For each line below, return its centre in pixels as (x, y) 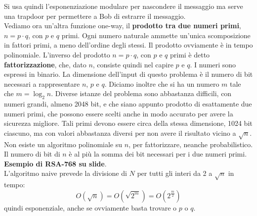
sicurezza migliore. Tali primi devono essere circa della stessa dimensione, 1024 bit (128, 123)
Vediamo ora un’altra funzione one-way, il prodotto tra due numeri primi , (123, 26)
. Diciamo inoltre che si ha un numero (162, 83)
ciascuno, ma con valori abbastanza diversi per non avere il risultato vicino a (120, 133)
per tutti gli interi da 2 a (175, 173)
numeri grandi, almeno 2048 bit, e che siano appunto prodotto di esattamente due (128, 104)
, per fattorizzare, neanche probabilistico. (191, 144)
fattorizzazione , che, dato (45, 64)
